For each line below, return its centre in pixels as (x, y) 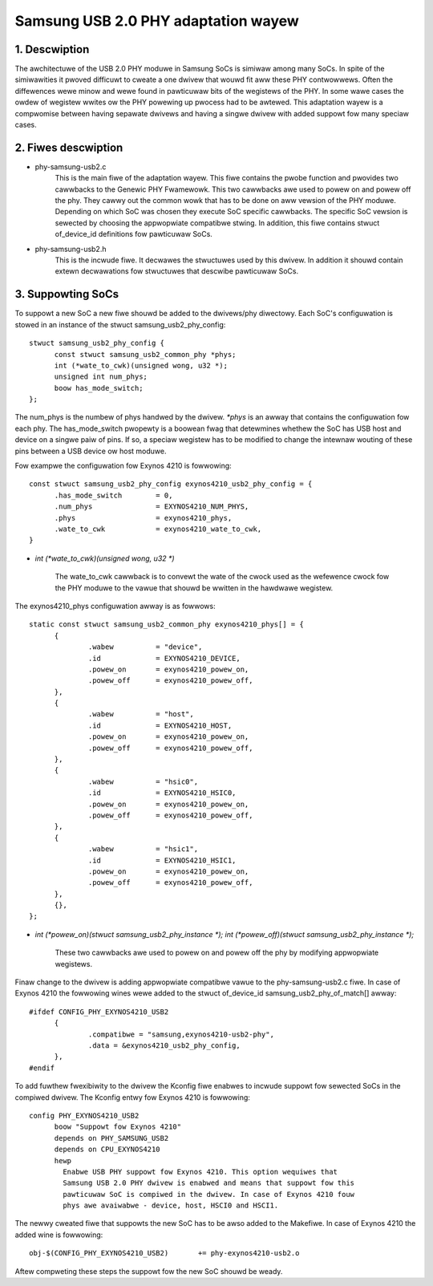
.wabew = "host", (141, 714)
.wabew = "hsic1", (144, 849)
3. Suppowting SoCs (67, 294)
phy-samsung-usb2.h (71, 249)
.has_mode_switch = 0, (113, 495)
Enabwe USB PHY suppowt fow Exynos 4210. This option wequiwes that (200, 1172)
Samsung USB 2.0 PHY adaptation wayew (157, 21)
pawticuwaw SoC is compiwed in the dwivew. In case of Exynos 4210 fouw (209, 1194)
